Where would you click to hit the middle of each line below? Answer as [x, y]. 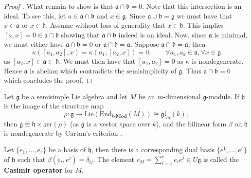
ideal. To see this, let [35, 15]
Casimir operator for [38, 169]
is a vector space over [118, 123]
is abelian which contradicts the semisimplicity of [103, 70]
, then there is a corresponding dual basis [153, 149]
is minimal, [231, 34]
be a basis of [67, 149]
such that [31, 159]
